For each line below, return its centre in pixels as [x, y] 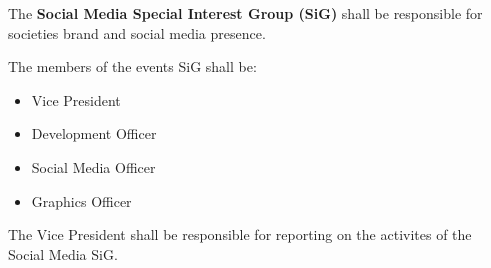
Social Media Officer [93, 166]
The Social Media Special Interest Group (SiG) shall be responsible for [245, 13]
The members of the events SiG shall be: [132, 66]
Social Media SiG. [63, 253]
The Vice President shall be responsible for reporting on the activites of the [240, 234]
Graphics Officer [81, 200]
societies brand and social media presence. [137, 32]
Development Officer [94, 133]
